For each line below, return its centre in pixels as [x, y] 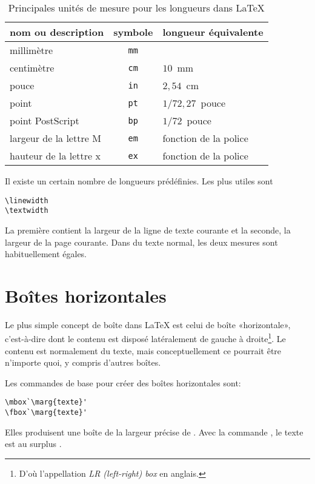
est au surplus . [33, 444]
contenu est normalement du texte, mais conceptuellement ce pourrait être [143, 350]
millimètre [31, 50]
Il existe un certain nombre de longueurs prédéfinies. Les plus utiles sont [139, 181]
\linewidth [27, 200]
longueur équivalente [213, 32]
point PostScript [45, 120]
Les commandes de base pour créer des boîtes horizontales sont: [123, 382]
